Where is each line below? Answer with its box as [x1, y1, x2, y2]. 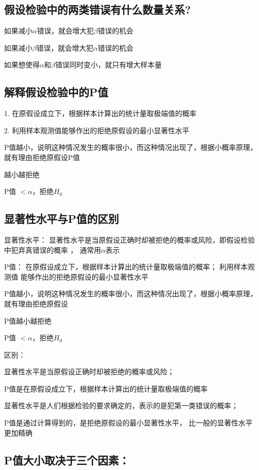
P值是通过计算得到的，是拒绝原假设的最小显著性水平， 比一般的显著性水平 [4, 417, 253, 428]
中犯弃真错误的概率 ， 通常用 [4, 244, 101, 255]
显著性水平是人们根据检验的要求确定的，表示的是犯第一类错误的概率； [4, 400, 238, 411]
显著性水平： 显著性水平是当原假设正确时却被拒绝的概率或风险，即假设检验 [4, 234, 255, 245]
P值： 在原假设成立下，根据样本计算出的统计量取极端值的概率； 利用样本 [4, 261, 248, 272]
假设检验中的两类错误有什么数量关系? [4, 2, 191, 17]
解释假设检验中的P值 [4, 84, 108, 100]
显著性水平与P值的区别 [4, 211, 119, 226]
